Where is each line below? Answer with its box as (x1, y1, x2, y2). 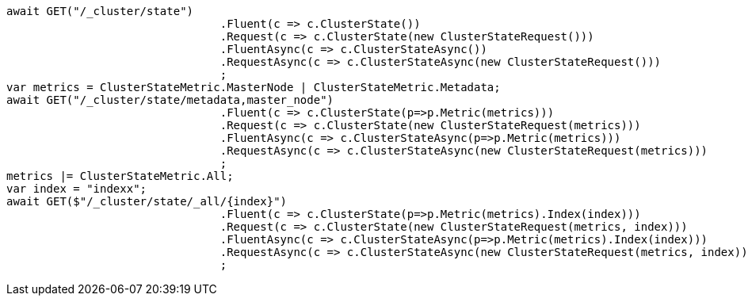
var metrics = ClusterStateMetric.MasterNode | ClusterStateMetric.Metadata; (6, 81, 501, 94)
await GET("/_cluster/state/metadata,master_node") (6, 94, 334, 106)
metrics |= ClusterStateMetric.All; (6, 170, 234, 182)
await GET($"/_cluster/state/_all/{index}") (6, 195, 288, 208)
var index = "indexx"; (6, 182, 147, 195)
